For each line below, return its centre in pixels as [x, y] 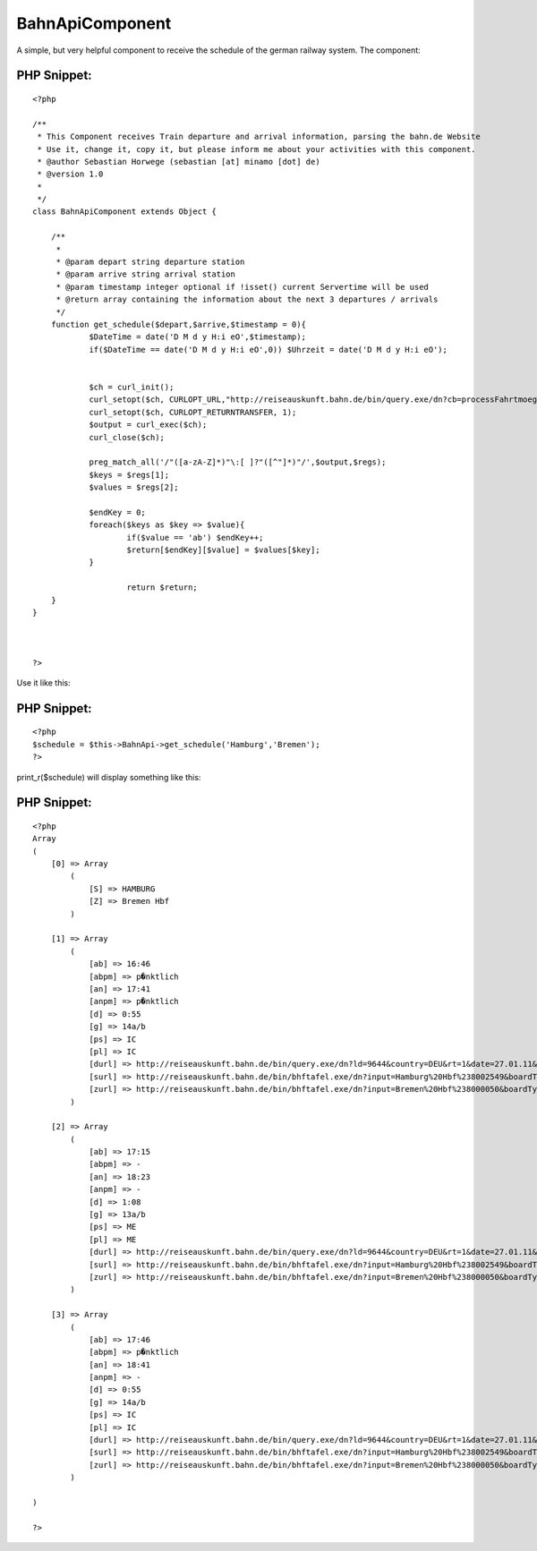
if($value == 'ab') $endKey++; [195, 537]
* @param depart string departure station [150, 262]
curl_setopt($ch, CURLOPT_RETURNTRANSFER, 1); [193, 412]
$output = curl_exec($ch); [148, 425]
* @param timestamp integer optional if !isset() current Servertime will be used [243, 287]
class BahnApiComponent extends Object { [124, 212]
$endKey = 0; [118, 512]
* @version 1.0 [70, 174]
